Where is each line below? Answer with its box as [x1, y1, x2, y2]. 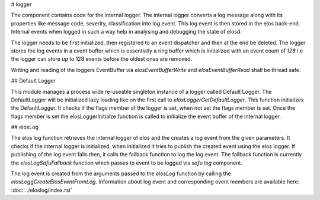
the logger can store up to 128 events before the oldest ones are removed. [11, 55, 193, 63]
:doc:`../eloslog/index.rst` [11, 186, 72, 194]
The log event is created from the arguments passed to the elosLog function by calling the [11, 170, 231, 177]
